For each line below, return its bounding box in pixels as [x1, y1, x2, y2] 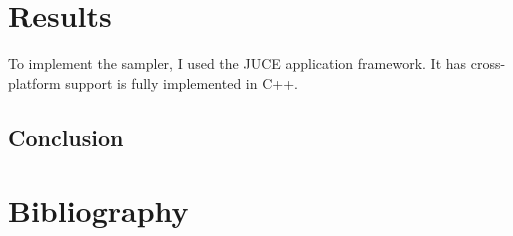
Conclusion [8, 121, 124, 152]
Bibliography [8, 190, 189, 231]
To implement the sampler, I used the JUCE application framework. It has [8, 53, 467, 74]
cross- [470, 53, 506, 74]
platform [8, 72, 61, 93]
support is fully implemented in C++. [65, 72, 298, 93]
